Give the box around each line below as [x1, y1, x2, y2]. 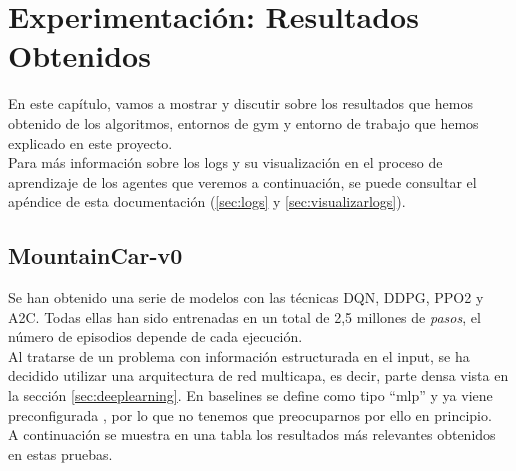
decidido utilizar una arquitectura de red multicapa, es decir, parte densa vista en [8, 365, 509, 386]
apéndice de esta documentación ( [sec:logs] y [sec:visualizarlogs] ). [8, 191, 406, 212]
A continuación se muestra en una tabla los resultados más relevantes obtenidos [8, 424, 496, 445]
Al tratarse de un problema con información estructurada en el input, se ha [8, 345, 470, 366]
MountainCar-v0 [8, 240, 183, 271]
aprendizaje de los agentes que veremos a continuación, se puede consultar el [8, 171, 477, 192]
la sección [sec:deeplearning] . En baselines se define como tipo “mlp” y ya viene [8, 385, 493, 406]
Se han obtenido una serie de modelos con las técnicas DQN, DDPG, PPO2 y [8, 287, 484, 308]
